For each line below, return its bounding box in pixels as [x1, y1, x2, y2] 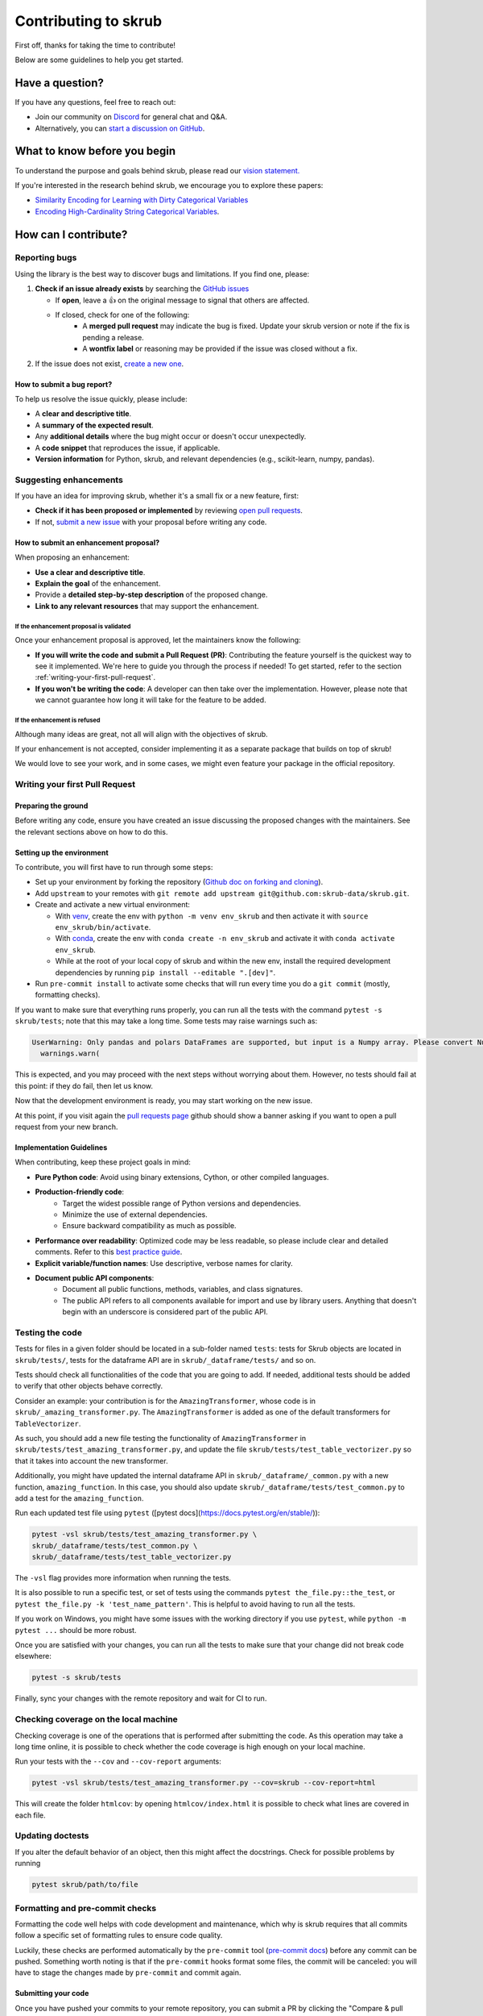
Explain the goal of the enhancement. [35, 579, 161, 589]
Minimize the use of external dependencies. [62, 1210, 208, 1219]
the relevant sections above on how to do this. [14, 827, 168, 836]
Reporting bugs [14, 252, 77, 264]
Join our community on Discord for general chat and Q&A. [35, 112, 228, 122]
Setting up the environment [14, 848, 109, 857]
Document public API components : [35, 1272, 155, 1282]
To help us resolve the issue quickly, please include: [14, 394, 188, 403]
